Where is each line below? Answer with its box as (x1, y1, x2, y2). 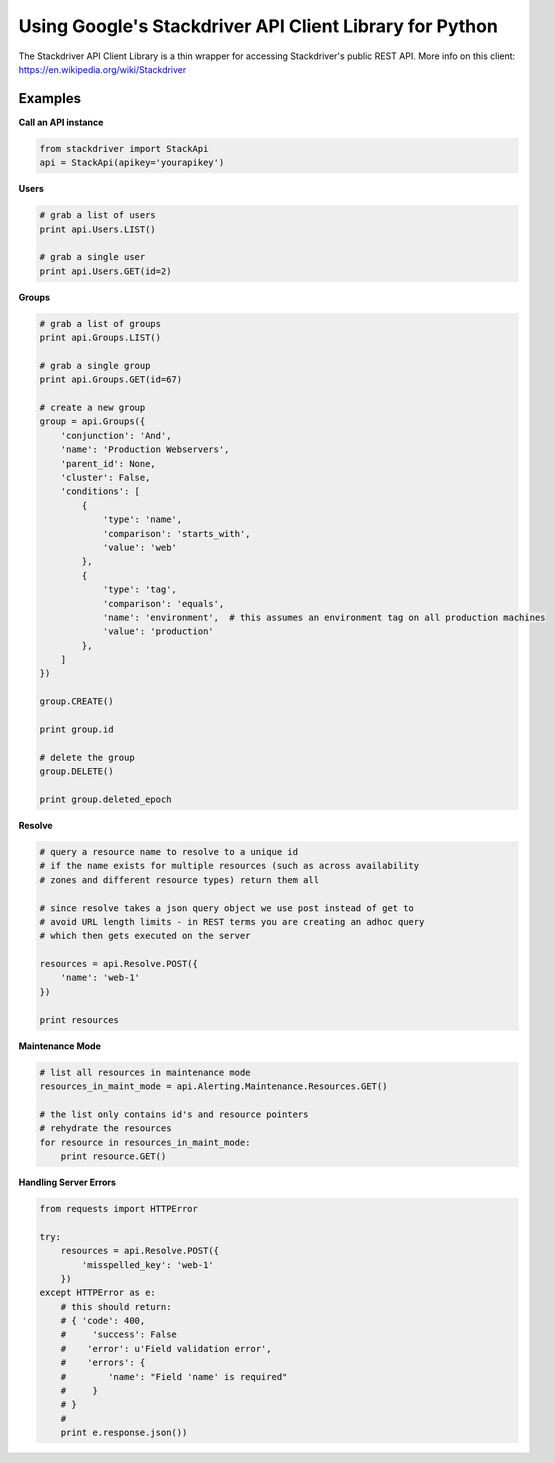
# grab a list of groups (39, 318, 162, 329)
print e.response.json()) (60, 1427, 188, 1439)
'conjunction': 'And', (60, 430, 172, 441)
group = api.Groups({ (39, 416, 146, 427)
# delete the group (39, 751, 135, 763)
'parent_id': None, (60, 458, 157, 469)
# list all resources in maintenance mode (39, 1066, 251, 1078)
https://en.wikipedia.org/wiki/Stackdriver (18, 63, 187, 75)
